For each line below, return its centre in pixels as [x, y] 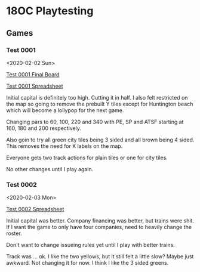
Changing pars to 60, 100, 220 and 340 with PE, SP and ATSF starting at [95, 122]
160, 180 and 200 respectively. [44, 128]
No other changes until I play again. [50, 169]
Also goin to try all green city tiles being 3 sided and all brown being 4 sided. [100, 140]
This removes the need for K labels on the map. [64, 146]
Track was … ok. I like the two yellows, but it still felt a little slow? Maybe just [100, 256]
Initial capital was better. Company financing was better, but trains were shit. [100, 221]
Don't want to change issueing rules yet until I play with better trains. [90, 245]
